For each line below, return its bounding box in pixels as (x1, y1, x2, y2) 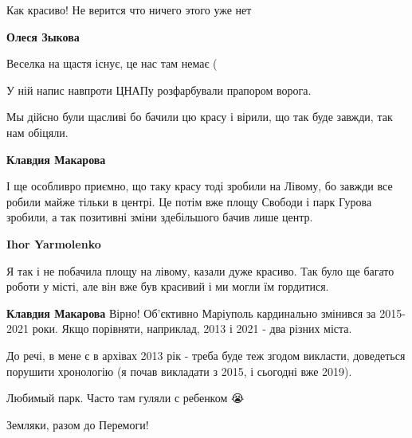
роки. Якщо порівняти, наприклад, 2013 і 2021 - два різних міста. (32, 320, 352, 337)
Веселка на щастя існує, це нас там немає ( (6, 55, 218, 72)
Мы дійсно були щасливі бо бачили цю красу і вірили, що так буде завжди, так (6, 108, 393, 125)
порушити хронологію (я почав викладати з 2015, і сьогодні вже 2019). (6, 362, 352, 379)
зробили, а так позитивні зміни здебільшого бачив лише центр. (6, 209, 313, 225)
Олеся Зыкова (6, 28, 80, 45)
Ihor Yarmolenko (6, 235, 101, 252)
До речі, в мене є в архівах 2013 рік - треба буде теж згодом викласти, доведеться (6, 346, 406, 363)
